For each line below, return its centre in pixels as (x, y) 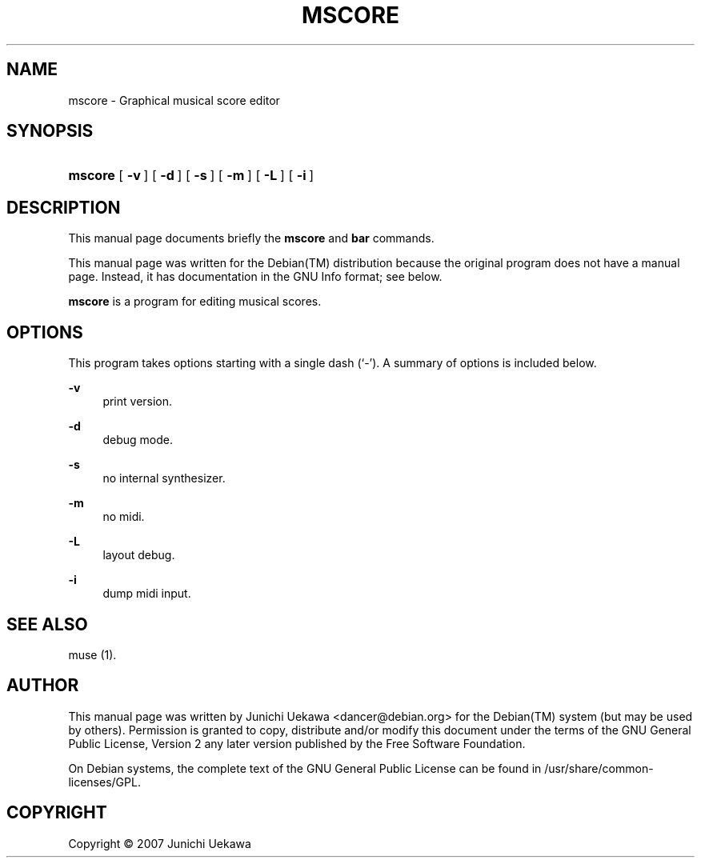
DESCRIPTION (64, 207)
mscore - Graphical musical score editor (174, 100)
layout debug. (139, 555)
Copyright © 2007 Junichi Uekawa (160, 843)
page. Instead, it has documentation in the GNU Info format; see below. (255, 277)
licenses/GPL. (104, 782)
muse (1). (92, 654)
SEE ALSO (47, 624)
